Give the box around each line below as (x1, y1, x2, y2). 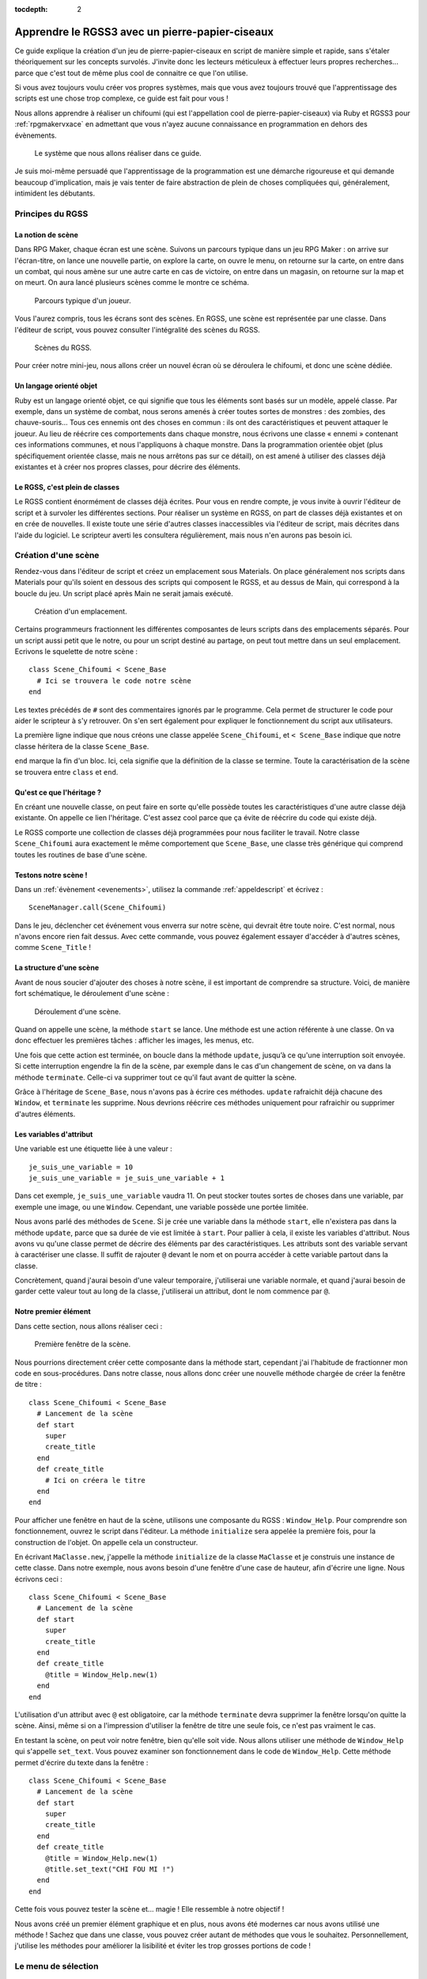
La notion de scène (14, 230, 79, 239)
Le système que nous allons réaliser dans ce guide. (34, 149, 202, 158)
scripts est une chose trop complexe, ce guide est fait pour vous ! (14, 93, 229, 103)
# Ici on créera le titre (44, 1476, 146, 1484)
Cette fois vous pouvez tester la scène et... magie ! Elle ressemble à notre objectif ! (14, 1905, 285, 1914)
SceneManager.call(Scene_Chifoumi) (28, 903, 167, 912)
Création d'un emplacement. (34, 606, 127, 616)
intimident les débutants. (14, 188, 95, 198)
